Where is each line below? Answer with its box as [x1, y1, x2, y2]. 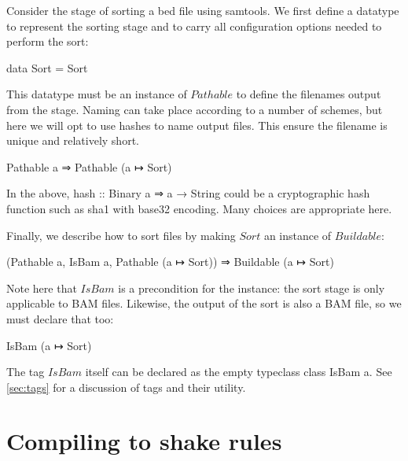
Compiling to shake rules [6, 425, 282, 457]
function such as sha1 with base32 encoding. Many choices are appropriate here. [6, 200, 392, 216]
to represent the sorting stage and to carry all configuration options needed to [6, 17, 382, 34]
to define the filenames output [236, 86, 381, 102]
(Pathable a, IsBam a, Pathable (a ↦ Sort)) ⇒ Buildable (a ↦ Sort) [6, 253, 334, 270]
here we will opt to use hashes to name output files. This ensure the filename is [6, 116, 388, 133]
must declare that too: [6, 310, 114, 326]
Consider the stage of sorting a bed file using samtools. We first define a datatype [6, 2, 399, 18]
